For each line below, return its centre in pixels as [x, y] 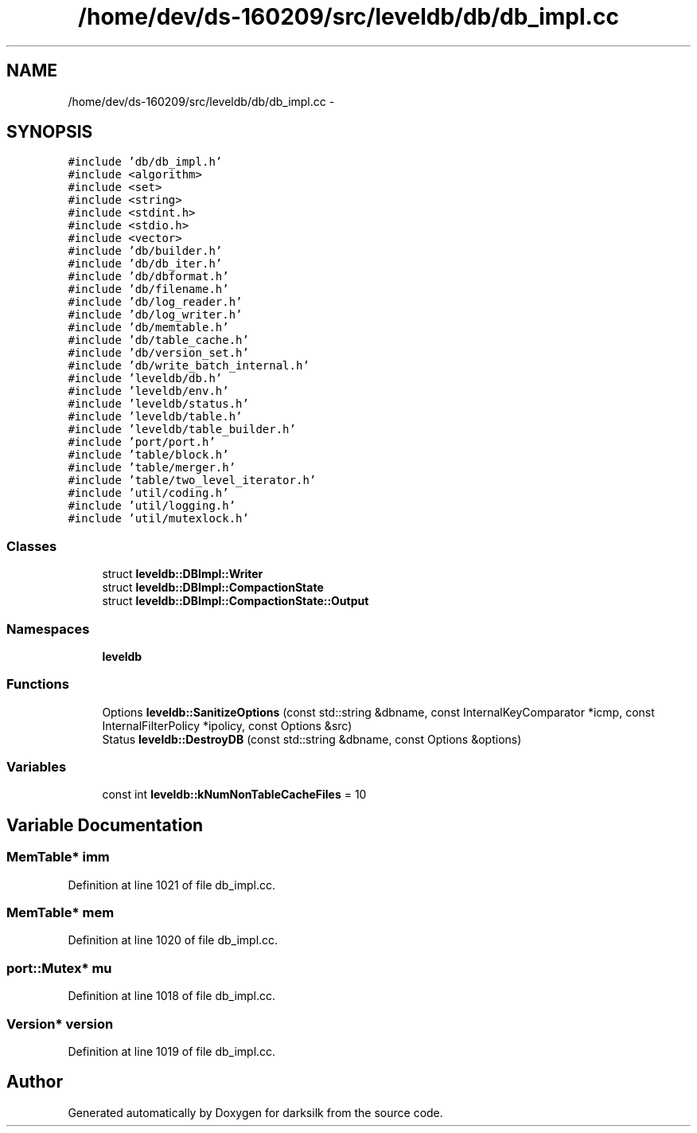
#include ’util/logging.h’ [152, 506]
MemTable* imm [58, 857]
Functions [38, 684]
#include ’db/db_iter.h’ [145, 264]
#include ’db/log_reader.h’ [155, 302]
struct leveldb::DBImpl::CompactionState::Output [236, 601]
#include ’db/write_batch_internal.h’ [189, 366]
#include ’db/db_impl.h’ [145, 162]
